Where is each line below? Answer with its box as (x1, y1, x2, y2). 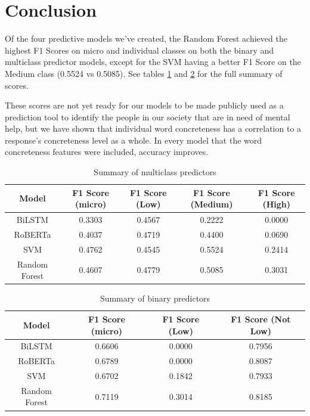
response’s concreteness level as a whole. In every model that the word (5, 134, 262, 146)
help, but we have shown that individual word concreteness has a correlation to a (5, 122, 302, 135)
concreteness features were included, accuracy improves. (5, 145, 209, 158)
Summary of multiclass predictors (94, 166, 216, 178)
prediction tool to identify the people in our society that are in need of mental (5, 110, 290, 123)
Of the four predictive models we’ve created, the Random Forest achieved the (5, 32, 287, 45)
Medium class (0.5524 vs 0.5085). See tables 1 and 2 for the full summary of (5, 67, 283, 79)
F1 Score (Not (231, 312, 291, 325)
